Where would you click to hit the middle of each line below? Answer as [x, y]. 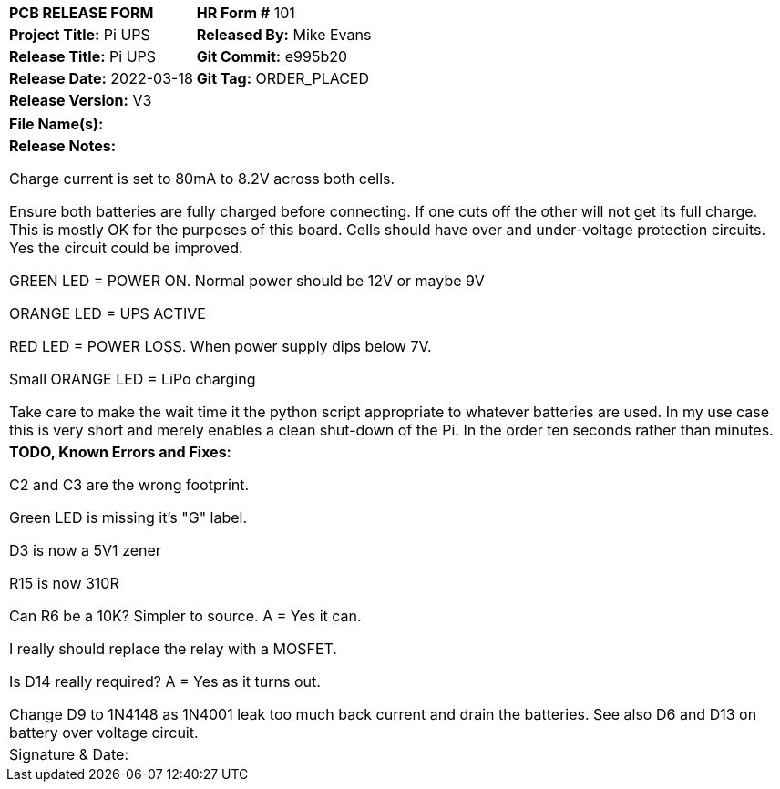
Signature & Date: [69, 754]
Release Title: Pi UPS [83, 56]
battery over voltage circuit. [104, 733]
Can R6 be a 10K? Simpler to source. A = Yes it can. [185, 616]
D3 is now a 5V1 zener [85, 550]
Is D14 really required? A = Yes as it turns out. [165, 681]
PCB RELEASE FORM [82, 13]
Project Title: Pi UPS [80, 35]
